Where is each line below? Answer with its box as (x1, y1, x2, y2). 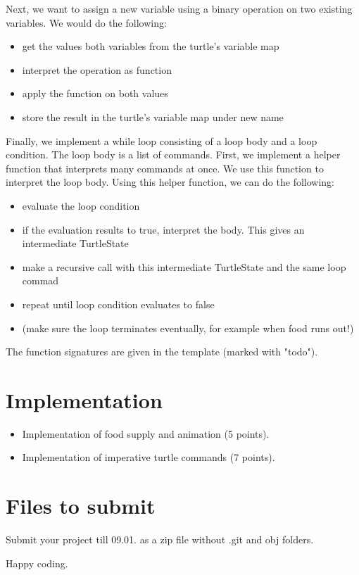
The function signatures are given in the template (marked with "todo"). (6, 344, 318, 359)
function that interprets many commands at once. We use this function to (6, 160, 324, 175)
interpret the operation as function (22, 62, 172, 77)
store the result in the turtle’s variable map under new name (22, 109, 284, 124)
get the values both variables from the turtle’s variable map (22, 39, 279, 53)
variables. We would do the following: (6, 15, 167, 30)
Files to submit (6, 491, 156, 520)
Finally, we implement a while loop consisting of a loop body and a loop (6, 133, 317, 148)
